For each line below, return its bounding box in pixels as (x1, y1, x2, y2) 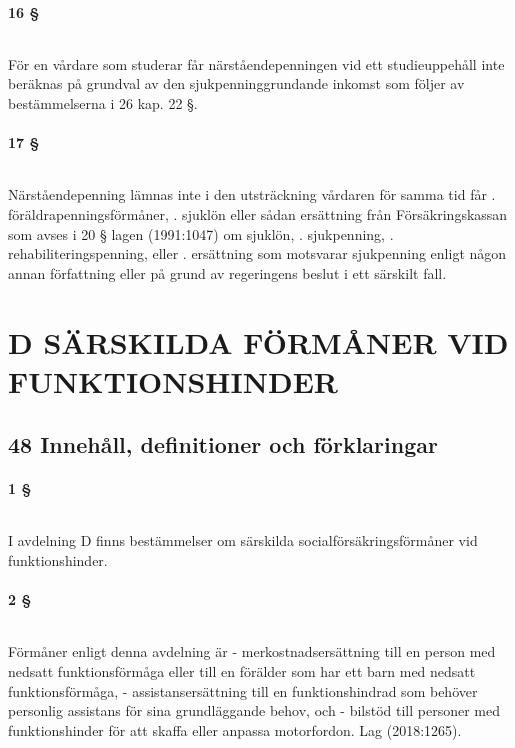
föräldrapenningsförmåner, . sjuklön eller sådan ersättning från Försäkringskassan (8, 203, 508, 224)
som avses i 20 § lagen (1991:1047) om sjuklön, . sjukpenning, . (8, 223, 394, 244)
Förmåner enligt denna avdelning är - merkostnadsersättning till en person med (8, 641, 496, 662)
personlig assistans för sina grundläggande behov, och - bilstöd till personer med (8, 700, 501, 721)
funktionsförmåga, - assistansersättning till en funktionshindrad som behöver (8, 680, 478, 701)
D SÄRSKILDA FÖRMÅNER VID (8, 321, 509, 362)
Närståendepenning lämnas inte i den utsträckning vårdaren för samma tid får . (8, 184, 496, 205)
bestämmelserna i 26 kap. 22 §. (8, 92, 198, 113)
